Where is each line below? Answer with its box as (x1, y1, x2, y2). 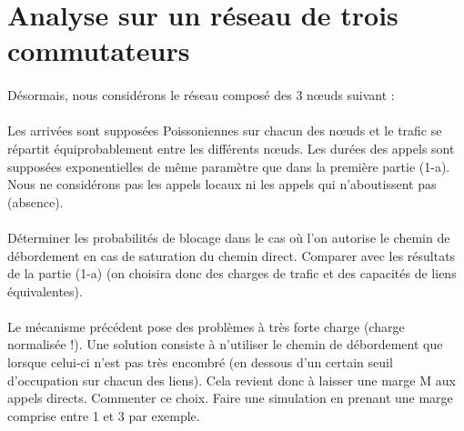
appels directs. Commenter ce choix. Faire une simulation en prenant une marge (7, 388, 453, 407)
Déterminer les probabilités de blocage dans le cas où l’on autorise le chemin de (7, 227, 450, 246)
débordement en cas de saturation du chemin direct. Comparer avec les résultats (7, 246, 456, 265)
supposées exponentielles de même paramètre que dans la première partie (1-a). (7, 156, 450, 175)
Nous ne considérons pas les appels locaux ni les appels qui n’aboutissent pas (7, 175, 437, 194)
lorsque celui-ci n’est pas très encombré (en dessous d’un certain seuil (7, 353, 393, 372)
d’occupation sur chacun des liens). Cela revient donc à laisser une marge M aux (7, 370, 456, 389)
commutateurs (7, 32, 190, 69)
